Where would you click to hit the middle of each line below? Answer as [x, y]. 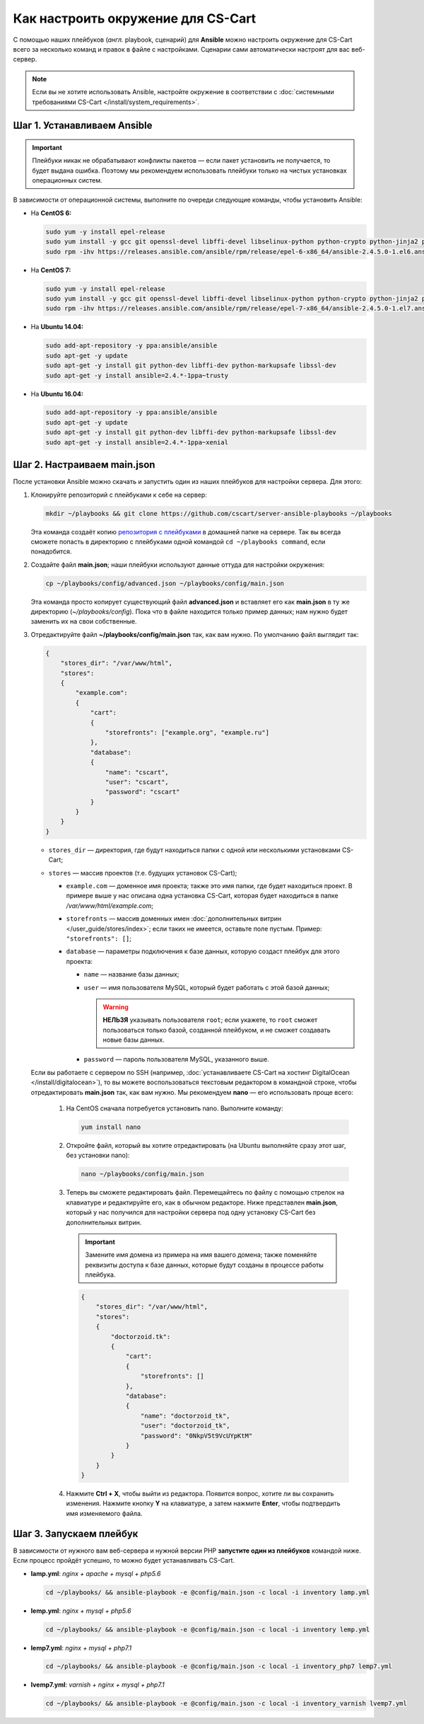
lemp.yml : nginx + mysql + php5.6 [81, 1611]
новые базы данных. [134, 1040]
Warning [116, 1007]
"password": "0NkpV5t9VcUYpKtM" [196, 1436]
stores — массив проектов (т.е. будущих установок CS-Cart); [143, 873]
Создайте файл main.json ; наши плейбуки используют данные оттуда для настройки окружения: [178, 564]
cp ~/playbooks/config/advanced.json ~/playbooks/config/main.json [165, 583]
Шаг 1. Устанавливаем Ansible [83, 126]
